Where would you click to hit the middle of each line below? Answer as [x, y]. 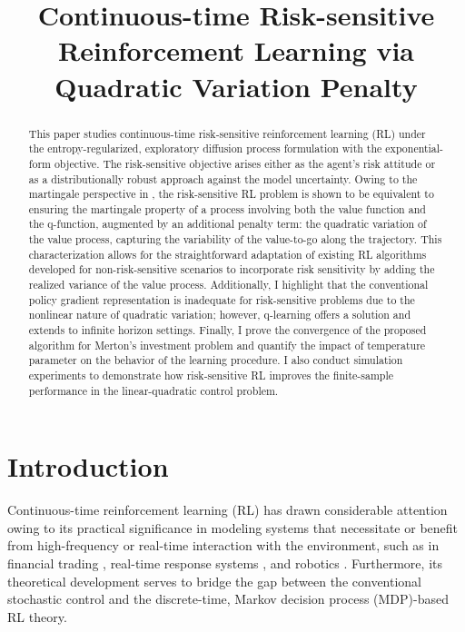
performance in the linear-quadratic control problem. [153, 390]
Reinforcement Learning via [236, 50]
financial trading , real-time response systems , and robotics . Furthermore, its [225, 563]
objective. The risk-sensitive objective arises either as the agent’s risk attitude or [245, 163]
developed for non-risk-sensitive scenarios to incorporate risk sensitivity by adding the [232, 269]
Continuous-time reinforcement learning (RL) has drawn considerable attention [228, 510]
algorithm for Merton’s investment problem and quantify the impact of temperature [227, 345]
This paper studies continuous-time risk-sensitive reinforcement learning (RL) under [227, 133]
